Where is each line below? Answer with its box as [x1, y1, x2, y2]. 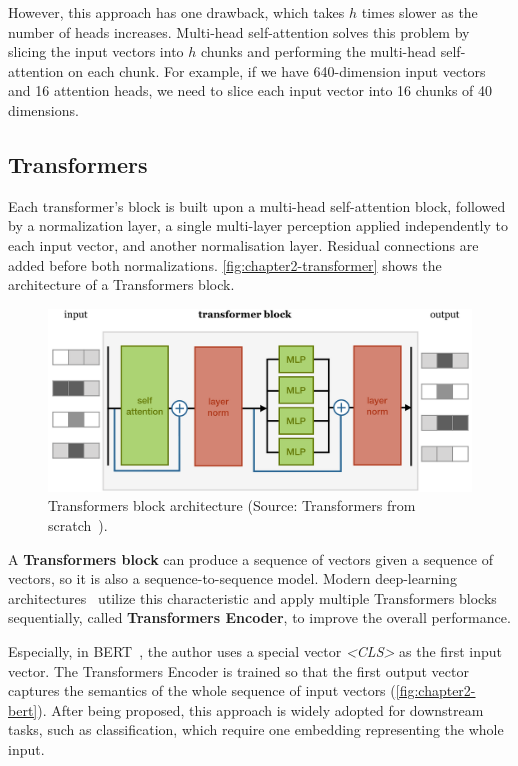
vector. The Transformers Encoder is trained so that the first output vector [8, 660, 469, 681]
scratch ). [48, 514, 108, 535]
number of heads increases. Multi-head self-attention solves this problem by [8, 21, 470, 42]
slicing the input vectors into [8, 41, 184, 62]
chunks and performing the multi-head [200, 41, 437, 62]
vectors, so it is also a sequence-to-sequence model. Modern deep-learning [8, 568, 457, 589]
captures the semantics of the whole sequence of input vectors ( [8, 680, 396, 701]
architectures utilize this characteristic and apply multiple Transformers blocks [8, 587, 497, 608]
